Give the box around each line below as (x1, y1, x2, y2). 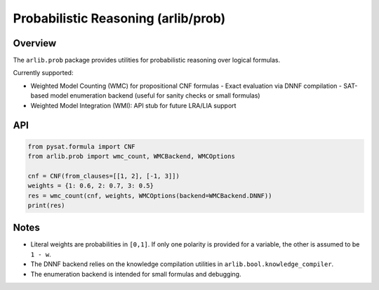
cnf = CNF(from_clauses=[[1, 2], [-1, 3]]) (27, 172, 180, 180)
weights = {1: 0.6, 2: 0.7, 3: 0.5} (27, 182, 154, 190)
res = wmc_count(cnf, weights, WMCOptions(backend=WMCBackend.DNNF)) (27, 192, 272, 199)
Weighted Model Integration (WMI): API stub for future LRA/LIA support (30, 101, 237, 110)
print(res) (27, 201, 65, 209)
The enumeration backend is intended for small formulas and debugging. (30, 270, 241, 278)
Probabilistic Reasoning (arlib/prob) (13, 11, 226, 26)
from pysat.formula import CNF (27, 143, 136, 150)
